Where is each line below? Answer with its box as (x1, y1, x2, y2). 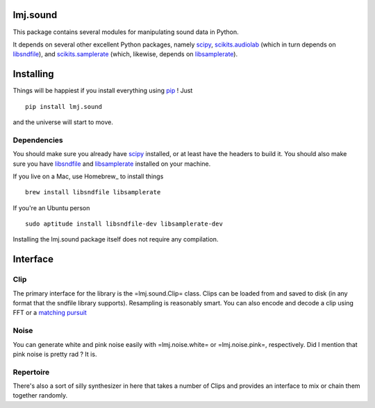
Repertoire (12, 367, 50, 377)
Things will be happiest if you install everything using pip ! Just (12, 87, 193, 95)
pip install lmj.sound (25, 103, 103, 110)
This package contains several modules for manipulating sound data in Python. (12, 28, 239, 36)
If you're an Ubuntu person (12, 203, 90, 212)
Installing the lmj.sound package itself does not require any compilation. (12, 235, 219, 244)
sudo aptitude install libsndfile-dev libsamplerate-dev (25, 220, 224, 228)
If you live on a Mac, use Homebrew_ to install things (12, 172, 164, 180)
